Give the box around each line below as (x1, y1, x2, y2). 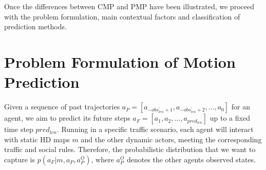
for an (231, 101, 250, 112)
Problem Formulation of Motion (4, 51, 236, 72)
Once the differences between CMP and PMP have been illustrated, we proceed (4, 1, 254, 11)
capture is (4, 154, 35, 164)
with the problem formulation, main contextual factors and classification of (4, 11, 240, 22)
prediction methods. (4, 21, 67, 32)
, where (91, 154, 114, 164)
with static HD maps (4, 134, 70, 144)
